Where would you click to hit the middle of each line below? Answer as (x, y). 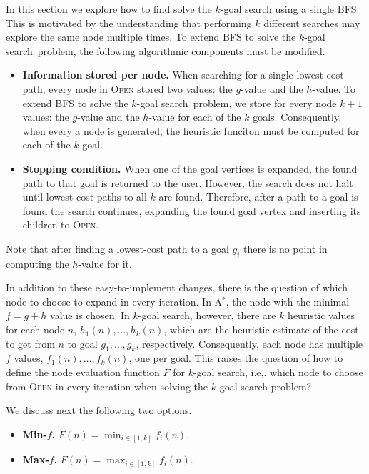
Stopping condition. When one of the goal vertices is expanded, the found (190, 168)
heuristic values (322, 315)
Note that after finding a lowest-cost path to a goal (117, 248)
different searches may (312, 22)
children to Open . (61, 225)
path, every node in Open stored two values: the (127, 88)
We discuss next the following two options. (99, 410)
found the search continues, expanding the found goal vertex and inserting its (192, 210)
